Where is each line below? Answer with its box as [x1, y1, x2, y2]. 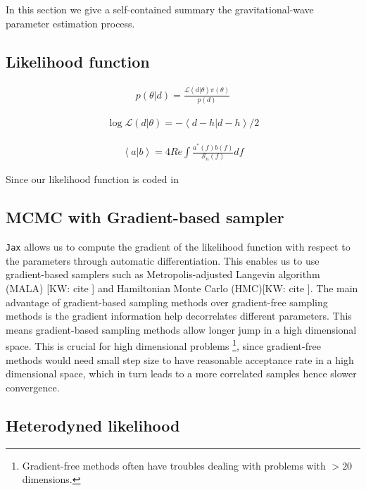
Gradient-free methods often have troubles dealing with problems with [22, 458, 326, 472]
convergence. [6, 379, 60, 394]
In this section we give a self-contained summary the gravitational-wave [6, 2, 314, 16]
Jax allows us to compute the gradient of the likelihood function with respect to [6, 239, 351, 254]
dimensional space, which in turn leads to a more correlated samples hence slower [6, 366, 357, 381]
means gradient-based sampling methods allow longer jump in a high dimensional [6, 322, 357, 337]
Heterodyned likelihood [6, 414, 180, 436]
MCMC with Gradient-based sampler [6, 206, 284, 228]
